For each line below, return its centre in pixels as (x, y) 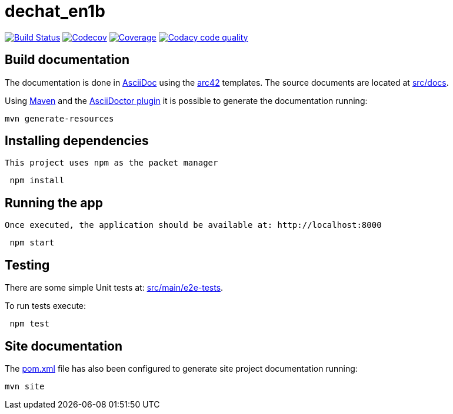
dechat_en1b (55, 11)
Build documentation (67, 60)
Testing (27, 265)
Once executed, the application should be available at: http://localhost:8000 (193, 225)
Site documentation (64, 346)
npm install (37, 181)
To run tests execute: (46, 306)
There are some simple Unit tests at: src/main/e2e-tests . (114, 288)
